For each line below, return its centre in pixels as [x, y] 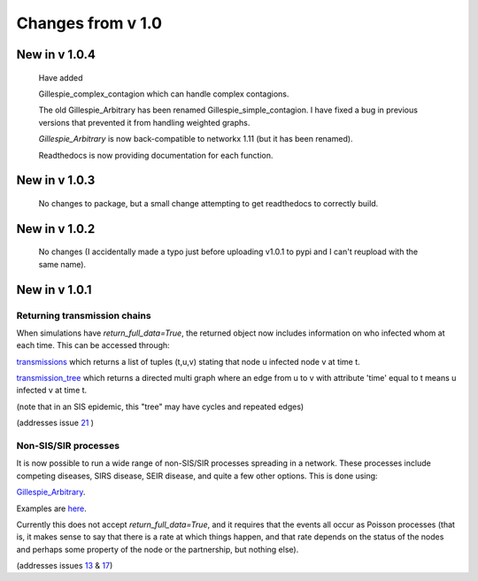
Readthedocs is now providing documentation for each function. [156, 155]
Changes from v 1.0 [89, 23]
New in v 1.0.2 [56, 229]
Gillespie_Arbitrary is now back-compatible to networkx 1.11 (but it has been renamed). [196, 139]
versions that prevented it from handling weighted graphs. [144, 122]
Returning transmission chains [84, 315]
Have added [61, 77]
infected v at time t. [52, 391]
